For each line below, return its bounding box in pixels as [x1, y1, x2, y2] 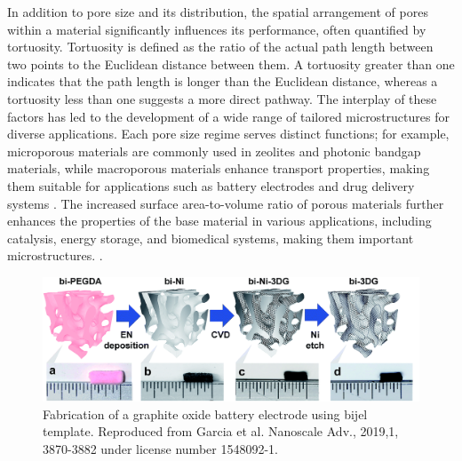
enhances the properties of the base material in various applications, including [7, 211, 432, 230]
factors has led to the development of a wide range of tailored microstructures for [7, 107, 450, 125]
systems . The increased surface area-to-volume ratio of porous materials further [7, 194, 444, 212]
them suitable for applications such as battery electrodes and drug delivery [7, 176, 415, 195]
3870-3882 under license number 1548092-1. [43, 440, 278, 458]
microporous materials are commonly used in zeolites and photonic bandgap [7, 141, 421, 160]
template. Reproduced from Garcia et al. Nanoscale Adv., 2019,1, [43, 422, 399, 441]
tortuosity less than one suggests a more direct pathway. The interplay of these [7, 89, 437, 107]
